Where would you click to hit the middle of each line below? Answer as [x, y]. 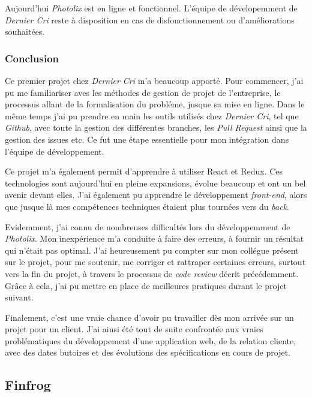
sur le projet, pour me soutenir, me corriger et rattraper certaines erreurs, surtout [155, 262]
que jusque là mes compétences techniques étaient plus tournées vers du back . [147, 206]
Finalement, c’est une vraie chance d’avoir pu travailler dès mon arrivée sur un [149, 317]
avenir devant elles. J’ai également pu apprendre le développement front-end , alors [156, 195]
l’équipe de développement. [55, 151]
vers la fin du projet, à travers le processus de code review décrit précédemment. [152, 273]
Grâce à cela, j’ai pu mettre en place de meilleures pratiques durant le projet [146, 285]
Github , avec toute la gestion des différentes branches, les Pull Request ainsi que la [156, 127]
